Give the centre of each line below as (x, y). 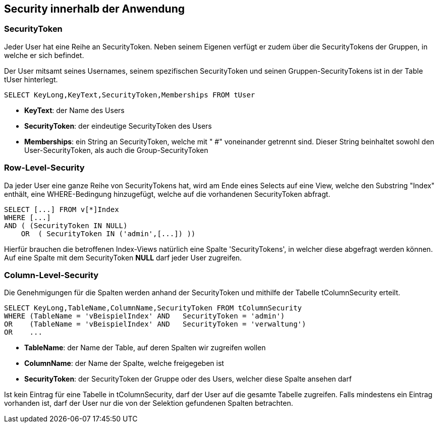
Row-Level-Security (44, 168)
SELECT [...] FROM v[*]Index (62, 209)
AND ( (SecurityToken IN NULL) (66, 225)
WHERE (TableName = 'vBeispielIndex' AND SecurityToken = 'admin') (145, 316)
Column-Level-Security (51, 275)
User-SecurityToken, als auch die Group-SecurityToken (116, 150)
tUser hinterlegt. (31, 79)
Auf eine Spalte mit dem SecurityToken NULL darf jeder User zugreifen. (123, 257)
